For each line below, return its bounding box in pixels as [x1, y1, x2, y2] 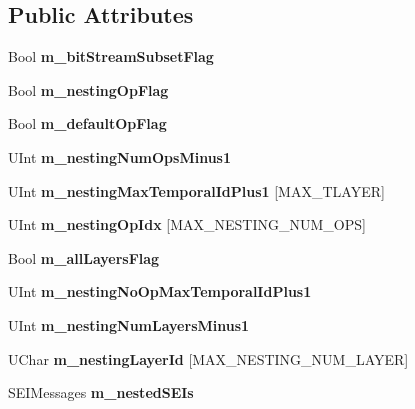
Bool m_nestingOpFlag [8, 79, 169, 100]
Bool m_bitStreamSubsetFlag [8, 46, 214, 67]
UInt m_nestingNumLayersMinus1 [8, 314, 250, 335]
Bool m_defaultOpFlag [8, 113, 167, 134]
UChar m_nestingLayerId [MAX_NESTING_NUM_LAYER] [8, 348, 409, 369]
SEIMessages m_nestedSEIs [8, 382, 194, 403]
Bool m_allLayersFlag [8, 247, 160, 268]
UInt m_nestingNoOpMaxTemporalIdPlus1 [8, 281, 312, 302]
